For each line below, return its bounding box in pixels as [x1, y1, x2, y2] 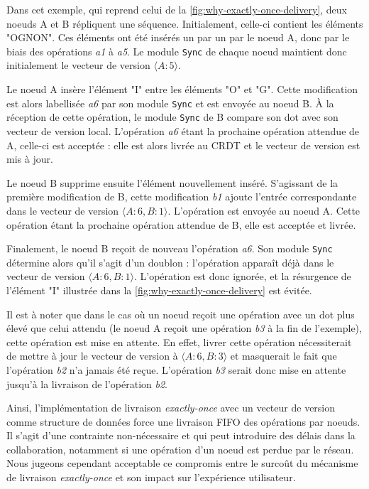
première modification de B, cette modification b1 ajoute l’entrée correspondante [6, 189, 357, 204]
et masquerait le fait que [230, 348, 337, 363]
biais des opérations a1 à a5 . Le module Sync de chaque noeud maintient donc [6, 43, 347, 58]
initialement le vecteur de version [6, 58, 150, 72]
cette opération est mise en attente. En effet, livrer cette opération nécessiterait [6, 334, 352, 349]
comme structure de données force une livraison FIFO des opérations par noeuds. [6, 414, 360, 429]
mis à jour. [6, 151, 53, 166]
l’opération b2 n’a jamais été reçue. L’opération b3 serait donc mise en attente [6, 362, 346, 377]
